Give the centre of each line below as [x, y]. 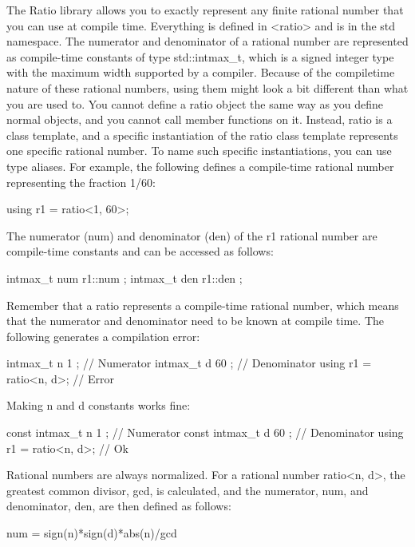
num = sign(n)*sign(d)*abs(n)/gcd [92, 533]
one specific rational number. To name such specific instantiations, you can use [199, 151]
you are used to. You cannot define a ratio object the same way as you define [195, 103]
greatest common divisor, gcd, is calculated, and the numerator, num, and [188, 490]
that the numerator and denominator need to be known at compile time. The [196, 321]
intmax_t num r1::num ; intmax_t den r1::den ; [125, 277]
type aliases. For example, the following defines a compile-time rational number [200, 166]
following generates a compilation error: [103, 336]
